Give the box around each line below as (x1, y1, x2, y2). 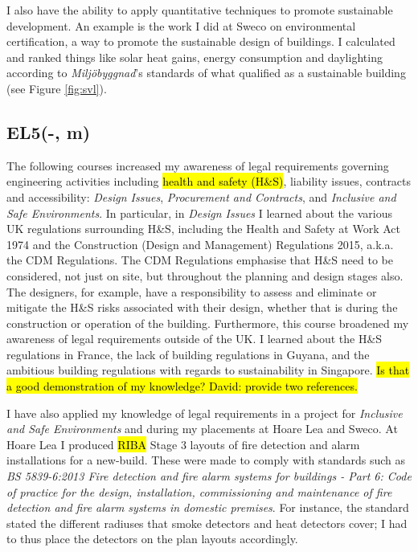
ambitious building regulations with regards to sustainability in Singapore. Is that (6, 362, 410, 378)
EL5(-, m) (6, 119, 91, 144)
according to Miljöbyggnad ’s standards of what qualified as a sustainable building (6, 64, 406, 81)
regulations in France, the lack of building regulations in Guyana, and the (6, 346, 370, 362)
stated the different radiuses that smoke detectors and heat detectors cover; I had (6, 514, 408, 531)
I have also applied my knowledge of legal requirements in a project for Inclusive (6, 404, 403, 421)
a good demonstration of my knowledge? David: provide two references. (6, 378, 358, 395)
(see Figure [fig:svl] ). (6, 80, 107, 96)
